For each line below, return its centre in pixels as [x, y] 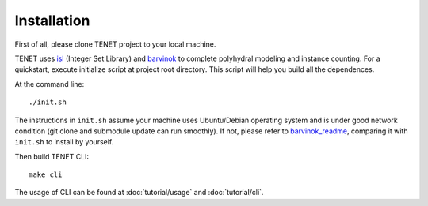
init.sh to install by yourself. [64, 142]
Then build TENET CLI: [52, 156]
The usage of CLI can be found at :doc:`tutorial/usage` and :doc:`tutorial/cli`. [139, 193]
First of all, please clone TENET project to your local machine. [115, 44]
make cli [46, 175]
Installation [52, 21]
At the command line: [50, 84]
